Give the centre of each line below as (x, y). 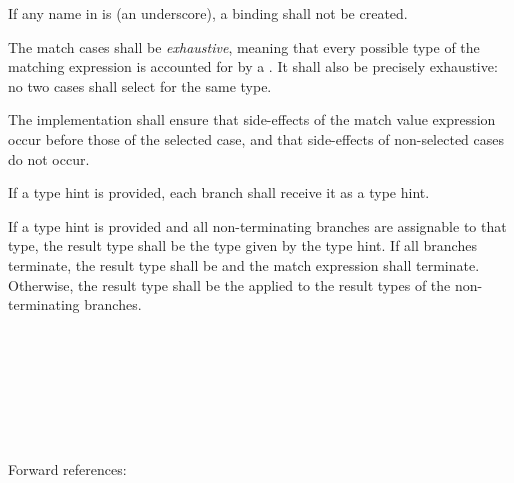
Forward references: (67, 469)
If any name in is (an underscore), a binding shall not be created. (208, 13)
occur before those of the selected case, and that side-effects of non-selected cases (256, 138)
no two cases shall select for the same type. (140, 85)
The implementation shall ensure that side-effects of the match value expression (252, 119)
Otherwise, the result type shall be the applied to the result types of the (229, 284)
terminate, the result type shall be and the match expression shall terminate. (244, 264)
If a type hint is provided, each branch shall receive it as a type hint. (219, 192)
